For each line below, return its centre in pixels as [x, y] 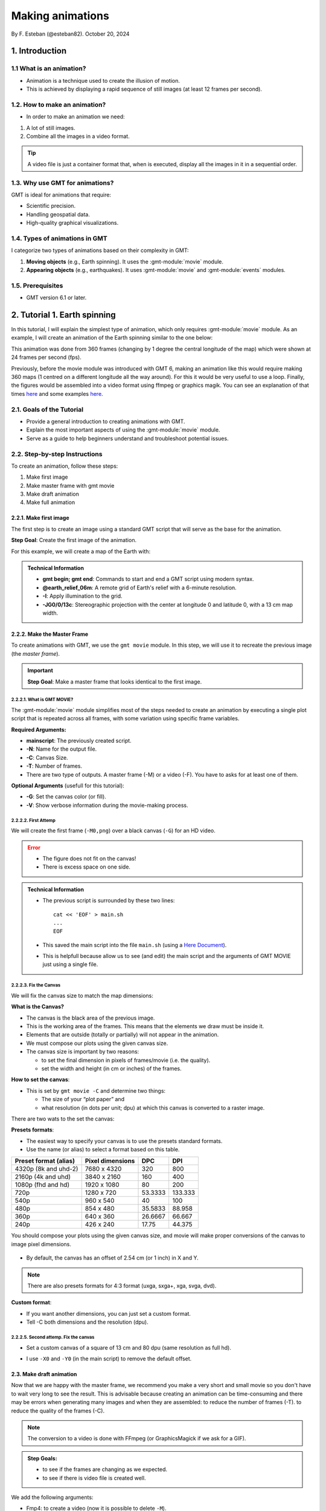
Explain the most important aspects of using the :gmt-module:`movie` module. [123, 430]
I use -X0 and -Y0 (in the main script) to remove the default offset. [109, 1358]
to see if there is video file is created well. [94, 1478]
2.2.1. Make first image [40, 518]
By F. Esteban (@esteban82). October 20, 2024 [70, 34]
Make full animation [51, 502]
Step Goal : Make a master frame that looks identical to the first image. [115, 681]
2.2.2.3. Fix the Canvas [36, 985]
